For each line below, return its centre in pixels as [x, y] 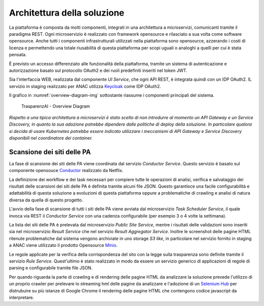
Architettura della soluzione [67, 13]
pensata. [18, 55]
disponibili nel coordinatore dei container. [51, 138]
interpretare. [22, 297]
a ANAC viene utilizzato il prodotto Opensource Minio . [63, 245]
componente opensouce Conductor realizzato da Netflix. [66, 171]
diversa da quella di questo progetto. [46, 200]
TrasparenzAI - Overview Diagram [56, 106]
